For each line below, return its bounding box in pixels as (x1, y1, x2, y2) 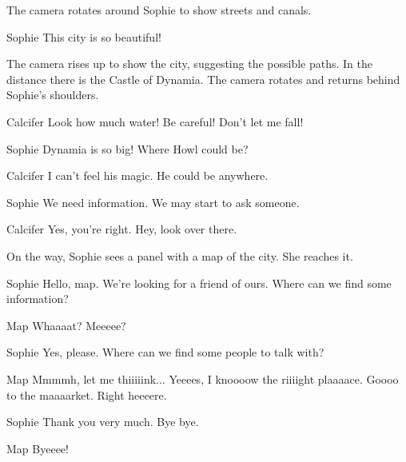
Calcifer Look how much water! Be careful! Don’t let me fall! (6, 113, 304, 129)
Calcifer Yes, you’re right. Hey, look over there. (6, 221, 237, 237)
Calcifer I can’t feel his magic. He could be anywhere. (6, 167, 269, 184)
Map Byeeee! (6, 440, 69, 456)
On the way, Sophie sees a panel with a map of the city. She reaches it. (6, 247, 353, 264)
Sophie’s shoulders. (6, 86, 99, 103)
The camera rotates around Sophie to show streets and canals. (6, 2, 312, 18)
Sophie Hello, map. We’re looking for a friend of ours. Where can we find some (6, 274, 392, 291)
